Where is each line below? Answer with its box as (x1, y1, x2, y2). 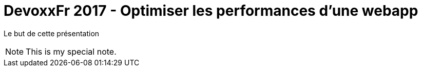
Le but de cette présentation (4, 29, 100, 38)
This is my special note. (26, 46, 117, 57)
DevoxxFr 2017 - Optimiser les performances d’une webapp (4, 2, 418, 19)
